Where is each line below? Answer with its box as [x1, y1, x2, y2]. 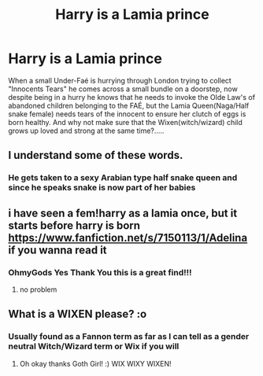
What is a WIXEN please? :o [8, 308, 147, 321]
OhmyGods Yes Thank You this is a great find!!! [8, 267, 192, 278]
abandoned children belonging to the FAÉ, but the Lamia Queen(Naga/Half [8, 101, 250, 110]
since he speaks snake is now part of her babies [8, 182, 196, 194]
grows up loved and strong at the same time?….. [8, 126, 165, 135]
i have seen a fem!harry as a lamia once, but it [8, 206, 238, 219]
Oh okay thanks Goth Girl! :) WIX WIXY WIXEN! [19, 359, 172, 368]
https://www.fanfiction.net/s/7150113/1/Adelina [8, 230, 248, 245]
